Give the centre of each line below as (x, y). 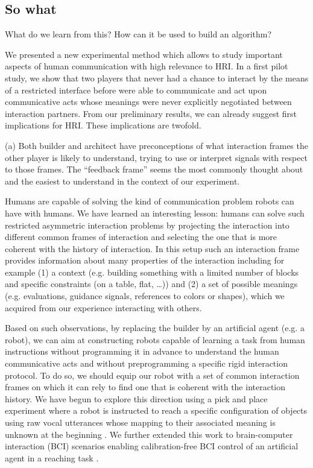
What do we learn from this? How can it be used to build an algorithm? (138, 34)
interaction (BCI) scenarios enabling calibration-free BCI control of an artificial (152, 446)
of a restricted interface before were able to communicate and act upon (136, 90)
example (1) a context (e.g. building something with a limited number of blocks (152, 272)
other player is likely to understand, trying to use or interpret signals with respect (156, 157)
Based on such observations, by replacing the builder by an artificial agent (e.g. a (155, 328)
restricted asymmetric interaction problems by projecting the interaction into (147, 225)
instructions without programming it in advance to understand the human (142, 351)
